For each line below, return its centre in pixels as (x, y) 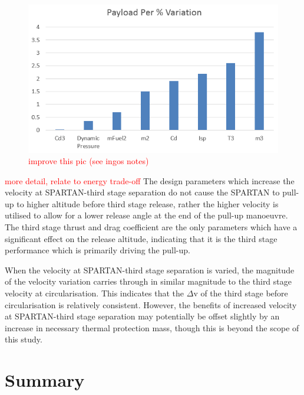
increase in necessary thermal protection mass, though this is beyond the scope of (152, 327)
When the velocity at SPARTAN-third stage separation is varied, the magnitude (150, 270)
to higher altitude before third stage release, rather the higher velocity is (148, 203)
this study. (24, 339)
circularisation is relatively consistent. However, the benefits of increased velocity (151, 304)
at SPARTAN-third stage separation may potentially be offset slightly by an (142, 316)
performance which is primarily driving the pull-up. (98, 250)
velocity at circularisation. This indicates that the (95, 293)
